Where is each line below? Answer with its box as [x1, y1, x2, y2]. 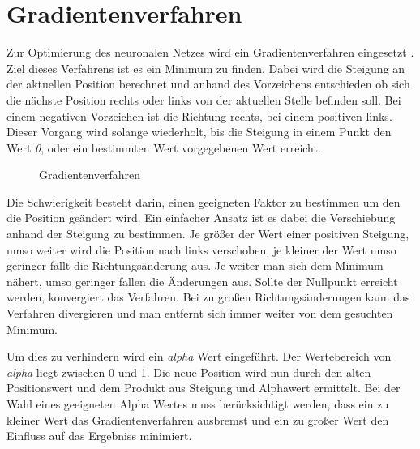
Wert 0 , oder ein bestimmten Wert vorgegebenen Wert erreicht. [6, 139, 321, 156]
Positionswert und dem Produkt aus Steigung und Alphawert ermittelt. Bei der [6, 379, 401, 396]
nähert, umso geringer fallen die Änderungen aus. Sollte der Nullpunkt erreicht [6, 272, 398, 289]
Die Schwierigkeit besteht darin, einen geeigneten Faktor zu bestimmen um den [6, 193, 401, 210]
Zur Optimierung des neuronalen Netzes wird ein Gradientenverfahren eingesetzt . [6, 44, 414, 61]
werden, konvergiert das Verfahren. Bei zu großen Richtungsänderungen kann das [6, 289, 410, 306]
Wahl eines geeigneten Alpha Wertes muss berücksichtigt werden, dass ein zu [6, 396, 389, 412]
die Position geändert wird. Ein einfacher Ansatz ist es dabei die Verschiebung [6, 209, 396, 226]
